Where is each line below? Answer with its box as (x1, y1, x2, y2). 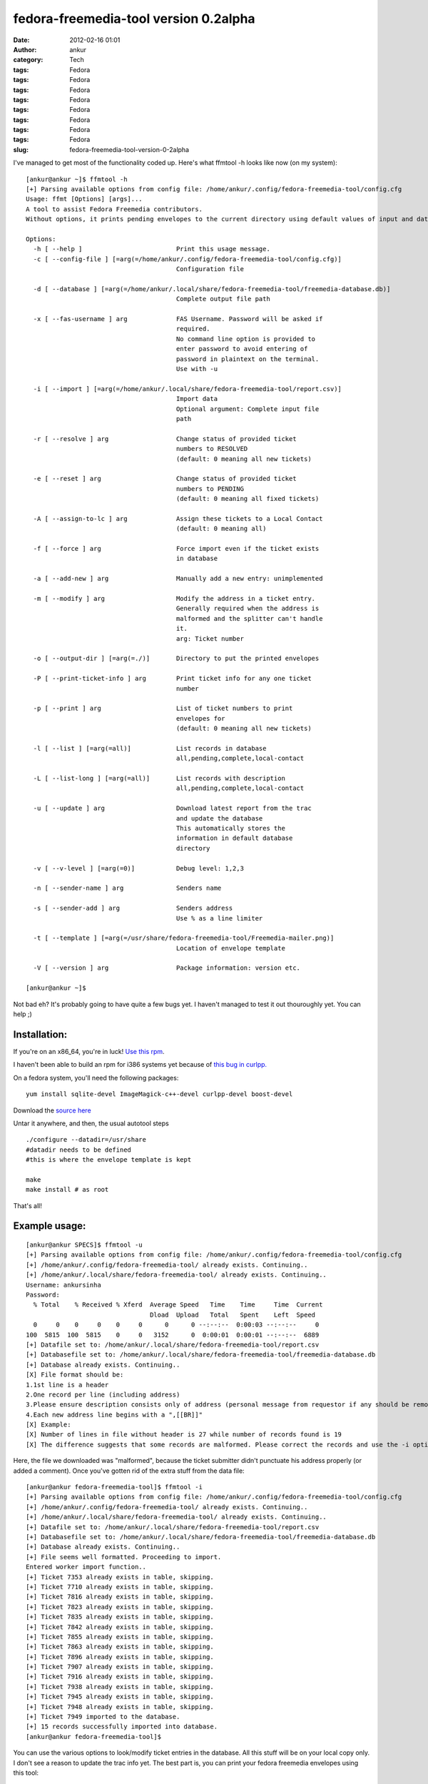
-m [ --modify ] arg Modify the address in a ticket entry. (33, 594, 316, 603)
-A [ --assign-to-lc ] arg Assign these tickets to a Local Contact (33, 515, 323, 522)
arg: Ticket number (175, 634, 244, 642)
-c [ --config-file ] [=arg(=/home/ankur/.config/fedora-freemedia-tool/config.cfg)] (33, 255, 342, 263)
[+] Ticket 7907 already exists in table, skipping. (26, 1663, 214, 1671)
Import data (175, 395, 218, 403)
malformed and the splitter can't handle (175, 614, 323, 622)
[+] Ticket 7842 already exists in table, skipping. (26, 1623, 214, 1631)
